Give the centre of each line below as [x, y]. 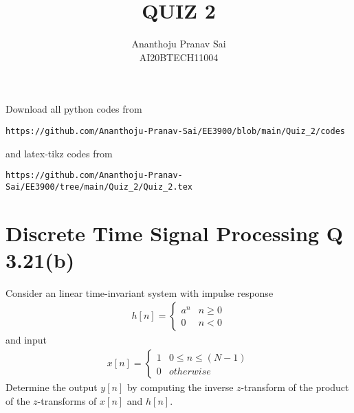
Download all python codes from [74, 109]
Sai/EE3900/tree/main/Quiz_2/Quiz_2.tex [99, 187]
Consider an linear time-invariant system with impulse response [140, 292]
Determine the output [52, 387]
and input [26, 340]
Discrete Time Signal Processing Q [175, 233]
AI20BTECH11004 [179, 57]
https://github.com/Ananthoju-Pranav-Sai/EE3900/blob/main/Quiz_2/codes [175, 131]
